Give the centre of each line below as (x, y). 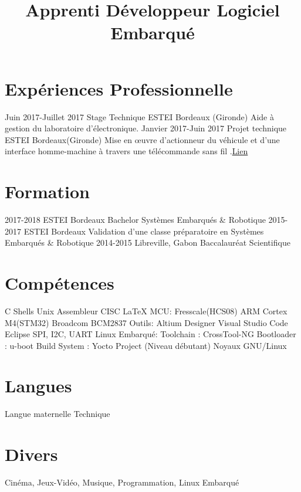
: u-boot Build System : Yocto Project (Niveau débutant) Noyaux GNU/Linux (146, 345)
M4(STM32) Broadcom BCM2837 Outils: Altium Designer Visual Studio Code (146, 322)
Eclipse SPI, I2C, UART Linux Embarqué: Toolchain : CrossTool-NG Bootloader (150, 334)
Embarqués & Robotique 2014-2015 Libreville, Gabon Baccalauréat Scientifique (148, 242)
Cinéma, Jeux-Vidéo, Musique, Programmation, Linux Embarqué (122, 482)
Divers (31, 454)
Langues (38, 386)
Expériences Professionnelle (119, 88)
